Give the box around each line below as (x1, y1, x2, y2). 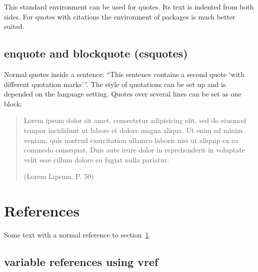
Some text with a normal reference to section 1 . (4, 229, 151, 240)
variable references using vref (4, 254, 158, 269)
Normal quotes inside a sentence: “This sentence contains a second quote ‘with (4, 68, 244, 79)
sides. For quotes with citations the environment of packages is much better (4, 11, 235, 21)
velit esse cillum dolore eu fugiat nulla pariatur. (23, 154, 169, 164)
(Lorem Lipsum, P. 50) (23, 171, 94, 181)
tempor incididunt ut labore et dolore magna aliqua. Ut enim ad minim (23, 124, 243, 135)
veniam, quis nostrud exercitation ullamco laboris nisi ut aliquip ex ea (23, 134, 238, 145)
